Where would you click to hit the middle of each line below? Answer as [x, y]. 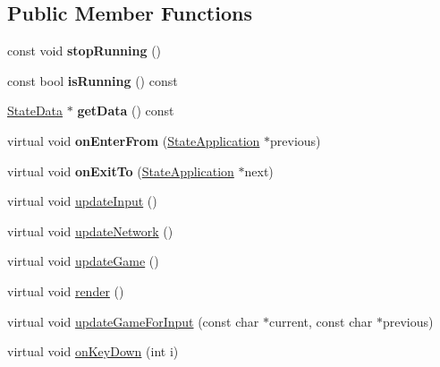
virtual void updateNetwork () [90, 230]
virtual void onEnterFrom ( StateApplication [134, 140]
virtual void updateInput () [82, 201]
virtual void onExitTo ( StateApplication [121, 171]
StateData [35, 111]
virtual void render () [66, 290]
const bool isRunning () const [93, 80]
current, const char [321, 321]
